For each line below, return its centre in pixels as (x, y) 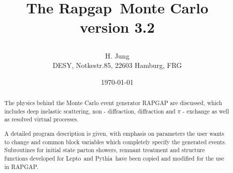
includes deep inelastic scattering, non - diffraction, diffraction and (90, 111)
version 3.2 (117, 27)
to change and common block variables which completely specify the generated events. (115, 142)
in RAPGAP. (21, 166)
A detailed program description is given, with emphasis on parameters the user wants (114, 133)
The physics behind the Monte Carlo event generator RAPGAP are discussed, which (113, 103)
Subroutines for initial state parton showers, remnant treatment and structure (105, 150)
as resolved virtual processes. (41, 119)
